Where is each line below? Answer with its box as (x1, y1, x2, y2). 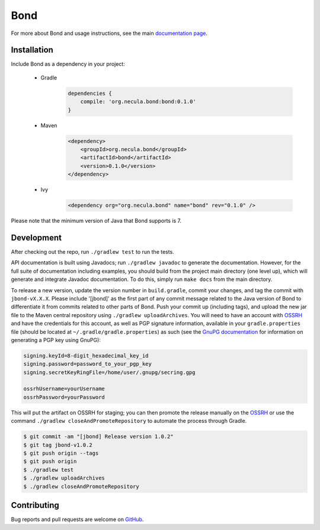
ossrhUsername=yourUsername (23, 385, 105, 392)
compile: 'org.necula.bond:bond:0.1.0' (80, 98, 197, 105)
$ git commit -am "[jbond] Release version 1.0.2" (23, 433, 174, 440)
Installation (11, 45, 53, 55)
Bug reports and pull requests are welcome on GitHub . (11, 516, 144, 523)
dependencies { (68, 90, 112, 97)
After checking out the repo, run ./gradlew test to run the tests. (11, 248, 174, 255)
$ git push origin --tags (23, 449, 99, 456)
